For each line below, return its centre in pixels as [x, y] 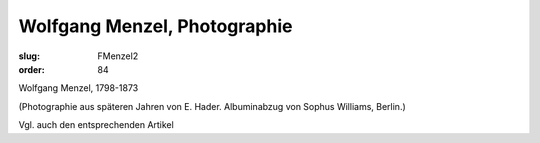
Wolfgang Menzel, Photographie [155, 26]
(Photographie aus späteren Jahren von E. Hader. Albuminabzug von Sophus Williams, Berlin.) [212, 106]
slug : [29, 56]
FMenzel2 [118, 56]
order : [31, 69]
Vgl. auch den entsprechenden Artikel [96, 125]
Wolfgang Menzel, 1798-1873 [78, 88]
